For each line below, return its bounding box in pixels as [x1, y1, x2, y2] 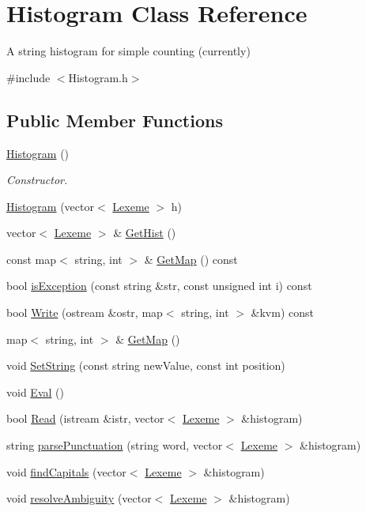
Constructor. [6, 171, 68, 188]
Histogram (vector [6, 198, 94, 214]
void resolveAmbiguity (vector [6, 490, 152, 506]
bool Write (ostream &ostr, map [6, 304, 163, 321]
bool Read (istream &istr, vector [6, 410, 164, 427]
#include [6, 69, 51, 85]
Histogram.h [68, 69, 128, 85]
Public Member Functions [6, 107, 223, 132]
